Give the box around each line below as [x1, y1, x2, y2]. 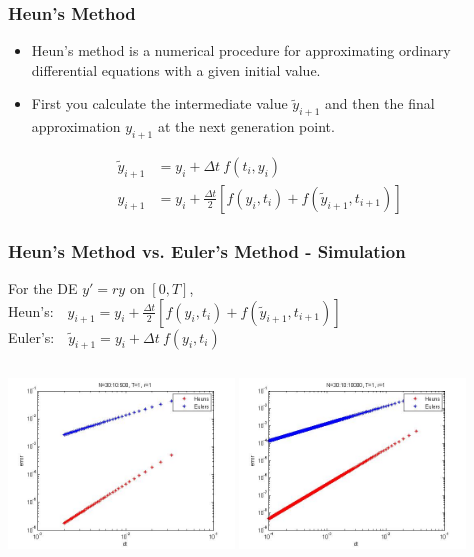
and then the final [324, 93, 435, 114]
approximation [31, 116, 121, 137]
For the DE [8, 278, 78, 299]
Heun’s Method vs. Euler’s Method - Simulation [8, 238, 406, 263]
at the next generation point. [157, 116, 335, 137]
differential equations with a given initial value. [31, 59, 321, 80]
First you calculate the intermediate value [31, 93, 288, 114]
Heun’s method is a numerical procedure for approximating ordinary [31, 40, 451, 61]
